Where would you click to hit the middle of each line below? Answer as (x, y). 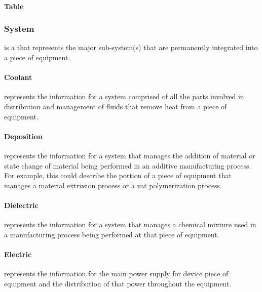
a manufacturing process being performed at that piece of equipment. (112, 234)
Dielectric (21, 205)
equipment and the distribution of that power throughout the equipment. (118, 283)
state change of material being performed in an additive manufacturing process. (128, 165)
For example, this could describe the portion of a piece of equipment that (118, 175)
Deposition (23, 136)
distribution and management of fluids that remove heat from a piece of (116, 106)
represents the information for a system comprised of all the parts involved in (124, 96)
